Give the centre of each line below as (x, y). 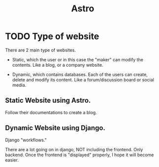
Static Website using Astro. (48, 101)
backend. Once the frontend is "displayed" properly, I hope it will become (79, 155)
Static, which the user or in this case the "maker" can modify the (78, 59)
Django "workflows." (26, 140)
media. (19, 85)
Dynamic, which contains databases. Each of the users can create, (80, 74)
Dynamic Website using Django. (55, 128)
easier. (12, 160)
